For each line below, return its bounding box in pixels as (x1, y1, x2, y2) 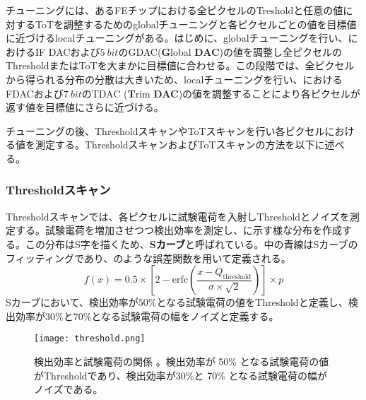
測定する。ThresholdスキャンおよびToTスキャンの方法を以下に (35, 137, 325, 152)
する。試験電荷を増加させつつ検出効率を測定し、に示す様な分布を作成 (15, 223, 342, 237)
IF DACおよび (35, 44, 100, 59)
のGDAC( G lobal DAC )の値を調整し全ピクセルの (118, 44, 342, 59)
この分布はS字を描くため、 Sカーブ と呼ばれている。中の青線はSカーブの (25, 236, 358, 251)
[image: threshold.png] (34, 334, 146, 344)
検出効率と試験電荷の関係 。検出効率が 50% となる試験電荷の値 (34, 353, 329, 368)
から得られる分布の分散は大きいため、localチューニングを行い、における (6, 71, 343, 86)
